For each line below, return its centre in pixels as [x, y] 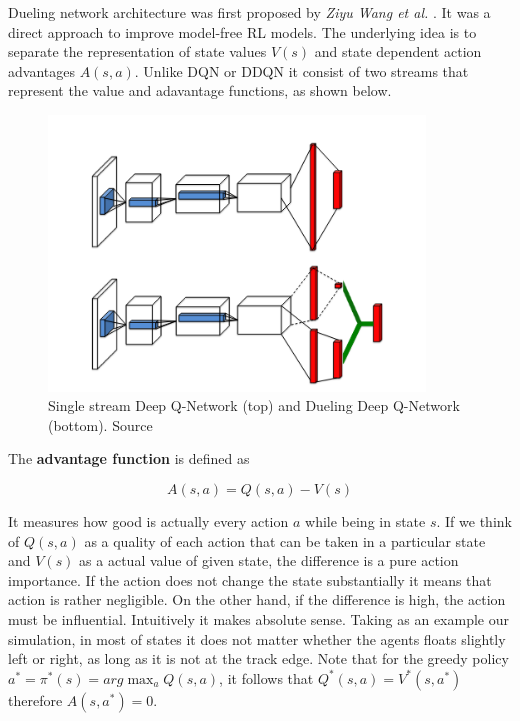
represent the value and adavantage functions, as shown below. [200, 90]
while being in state [365, 520]
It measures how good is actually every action [148, 520]
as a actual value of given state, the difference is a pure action [269, 560]
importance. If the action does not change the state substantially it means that [250, 579]
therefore [35, 699]
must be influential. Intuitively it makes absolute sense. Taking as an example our [258, 618]
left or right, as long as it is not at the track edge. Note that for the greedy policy [258, 658]
